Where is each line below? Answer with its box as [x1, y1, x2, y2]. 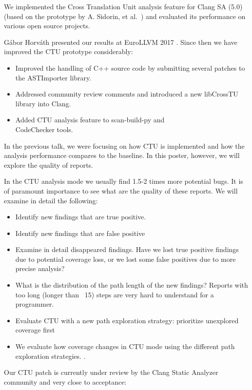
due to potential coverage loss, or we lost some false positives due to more [15, 253, 236, 264]
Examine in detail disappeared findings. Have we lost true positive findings [15, 244, 239, 254]
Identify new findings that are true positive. [15, 212, 146, 222]
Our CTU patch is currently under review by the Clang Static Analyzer [4, 367, 218, 377]
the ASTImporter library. [15, 72, 92, 82]
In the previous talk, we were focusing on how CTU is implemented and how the [4, 140, 245, 151]
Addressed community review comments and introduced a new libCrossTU [15, 89, 238, 99]
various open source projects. [4, 20, 90, 31]
